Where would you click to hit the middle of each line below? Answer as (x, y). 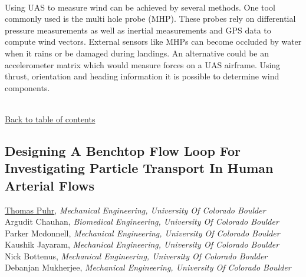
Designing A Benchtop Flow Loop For (123, 150)
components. (27, 87)
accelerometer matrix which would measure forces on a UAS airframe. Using (143, 64)
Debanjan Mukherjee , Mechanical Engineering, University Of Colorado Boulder (148, 267)
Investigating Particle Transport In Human (139, 168)
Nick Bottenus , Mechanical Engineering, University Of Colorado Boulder (136, 256)
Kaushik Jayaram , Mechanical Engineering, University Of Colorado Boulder (142, 244)
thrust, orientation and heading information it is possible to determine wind (142, 76)
